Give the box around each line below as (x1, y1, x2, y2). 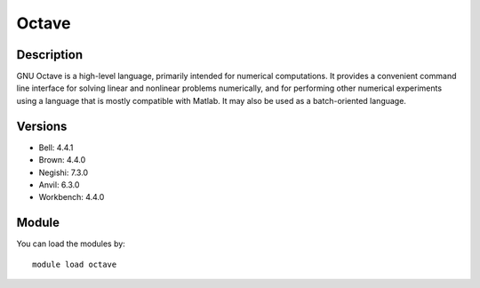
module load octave (32, 259, 117, 269)
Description (16, 47, 84, 62)
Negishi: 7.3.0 (38, 167, 89, 178)
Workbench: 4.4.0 (38, 192, 105, 203)
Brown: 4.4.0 (38, 155, 86, 165)
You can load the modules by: (16, 238, 126, 249)
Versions (16, 118, 68, 133)
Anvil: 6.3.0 (38, 179, 80, 190)
